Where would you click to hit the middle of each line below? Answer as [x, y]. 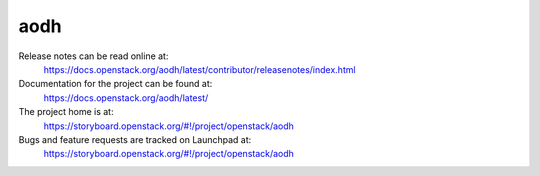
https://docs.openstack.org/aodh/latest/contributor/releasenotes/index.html [199, 69]
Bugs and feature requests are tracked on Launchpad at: [135, 139]
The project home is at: [66, 112]
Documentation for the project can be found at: [115, 84]
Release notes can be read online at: [93, 56]
